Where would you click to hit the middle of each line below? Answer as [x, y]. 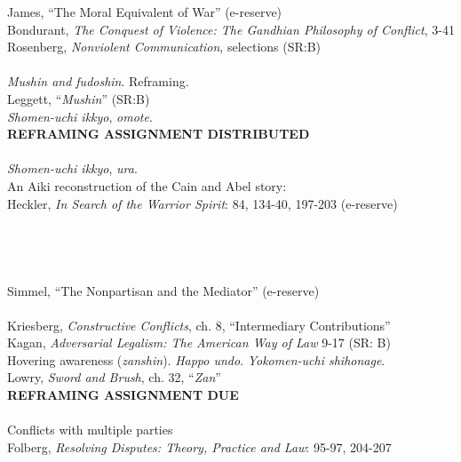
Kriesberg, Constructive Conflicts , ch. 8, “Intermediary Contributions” [199, 325]
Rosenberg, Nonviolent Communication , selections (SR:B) [164, 47]
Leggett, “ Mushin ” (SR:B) [79, 98]
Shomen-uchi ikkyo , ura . [72, 168]
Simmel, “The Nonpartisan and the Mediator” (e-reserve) [163, 290]
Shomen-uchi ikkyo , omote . [80, 116]
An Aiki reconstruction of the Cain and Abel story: [147, 185]
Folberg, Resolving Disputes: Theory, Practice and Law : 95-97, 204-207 [199, 446]
